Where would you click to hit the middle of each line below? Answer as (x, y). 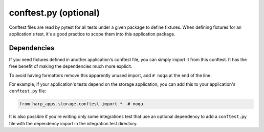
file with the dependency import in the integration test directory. (73, 123)
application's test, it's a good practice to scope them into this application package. (92, 34)
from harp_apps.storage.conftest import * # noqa (81, 104)
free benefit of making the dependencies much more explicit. (71, 66)
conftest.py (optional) (55, 13)
